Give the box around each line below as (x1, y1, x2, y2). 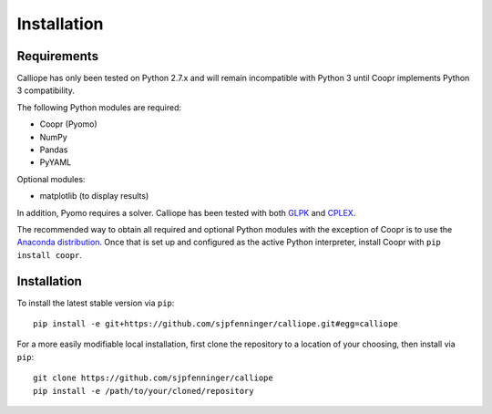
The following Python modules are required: (16, 101, 182, 113)
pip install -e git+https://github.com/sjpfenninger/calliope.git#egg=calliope (33, 319, 398, 329)
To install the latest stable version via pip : (16, 297, 175, 308)
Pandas (39, 144, 68, 155)
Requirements (16, 48, 99, 64)
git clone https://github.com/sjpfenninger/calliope (33, 373, 273, 383)
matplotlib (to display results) (39, 191, 149, 202)
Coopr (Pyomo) (39, 119, 97, 129)
